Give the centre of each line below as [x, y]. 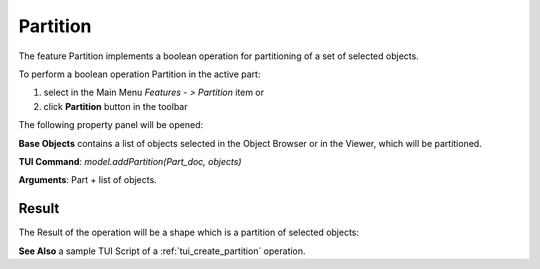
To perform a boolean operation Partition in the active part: [139, 74]
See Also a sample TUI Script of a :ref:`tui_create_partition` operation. [162, 251]
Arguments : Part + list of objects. [87, 180]
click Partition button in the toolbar [115, 106]
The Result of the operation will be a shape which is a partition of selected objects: [189, 232]
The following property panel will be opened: [111, 125]
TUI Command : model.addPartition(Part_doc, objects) [130, 161]
